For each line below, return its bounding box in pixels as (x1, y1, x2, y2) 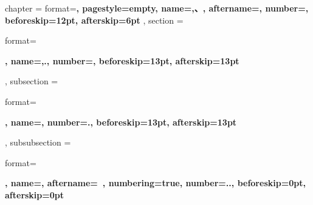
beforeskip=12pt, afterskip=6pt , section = (5, 13, 184, 26)
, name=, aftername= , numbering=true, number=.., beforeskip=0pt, (5, 176, 306, 189)
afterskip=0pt (5, 188, 64, 201)
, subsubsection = (5, 136, 71, 149)
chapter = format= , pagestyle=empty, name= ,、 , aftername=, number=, (5, 2, 309, 14)
